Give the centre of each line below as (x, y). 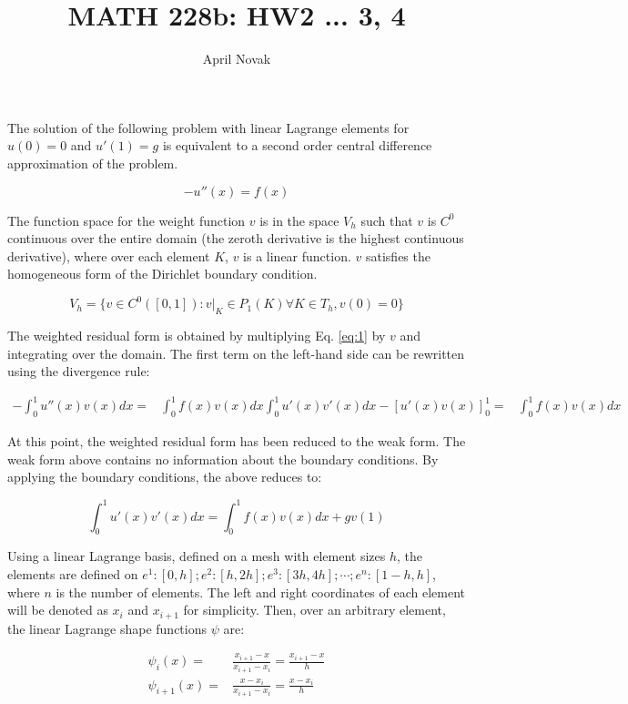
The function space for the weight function (127, 220)
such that (387, 220)
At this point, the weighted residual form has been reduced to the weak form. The (237, 441)
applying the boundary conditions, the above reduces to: (165, 477)
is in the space (299, 220)
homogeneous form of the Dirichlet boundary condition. (162, 274)
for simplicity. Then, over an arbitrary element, (314, 610)
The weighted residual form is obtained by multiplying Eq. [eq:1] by (197, 336)
